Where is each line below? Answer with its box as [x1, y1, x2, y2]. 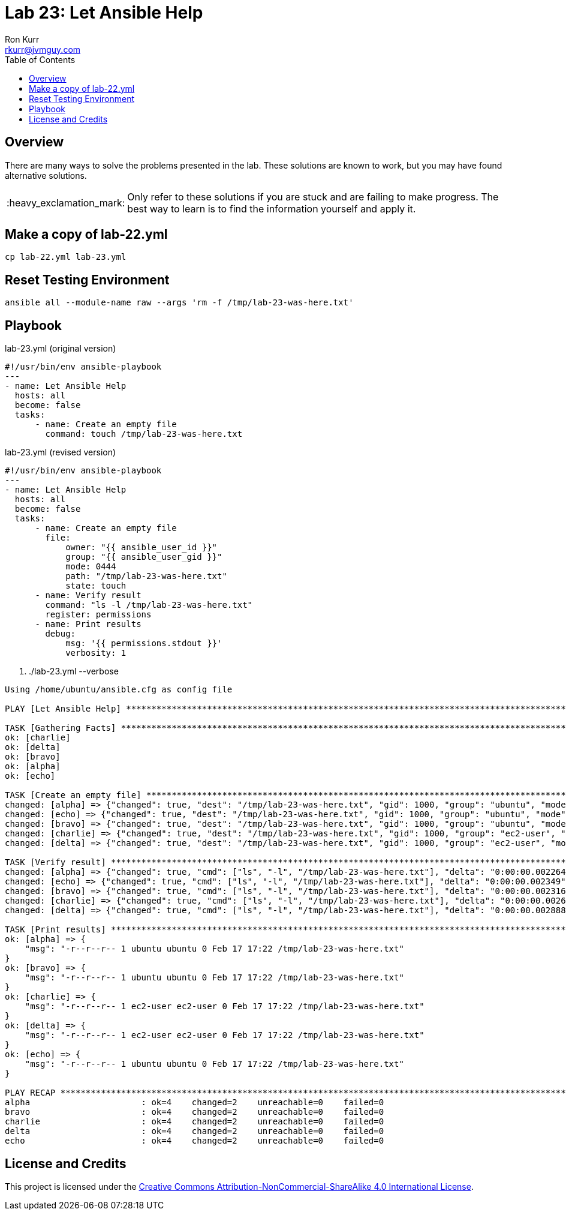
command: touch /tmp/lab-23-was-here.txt [45, 429, 243, 439]
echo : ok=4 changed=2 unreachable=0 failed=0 [5, 1136, 384, 1146]
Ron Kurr [5, 34, 40, 44]
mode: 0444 [65, 562, 116, 572]
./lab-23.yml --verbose [29, 666, 119, 677]
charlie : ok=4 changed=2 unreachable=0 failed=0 [5, 1117, 384, 1127]
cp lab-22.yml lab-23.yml [5, 252, 127, 262]
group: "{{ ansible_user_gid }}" [65, 552, 222, 562]
